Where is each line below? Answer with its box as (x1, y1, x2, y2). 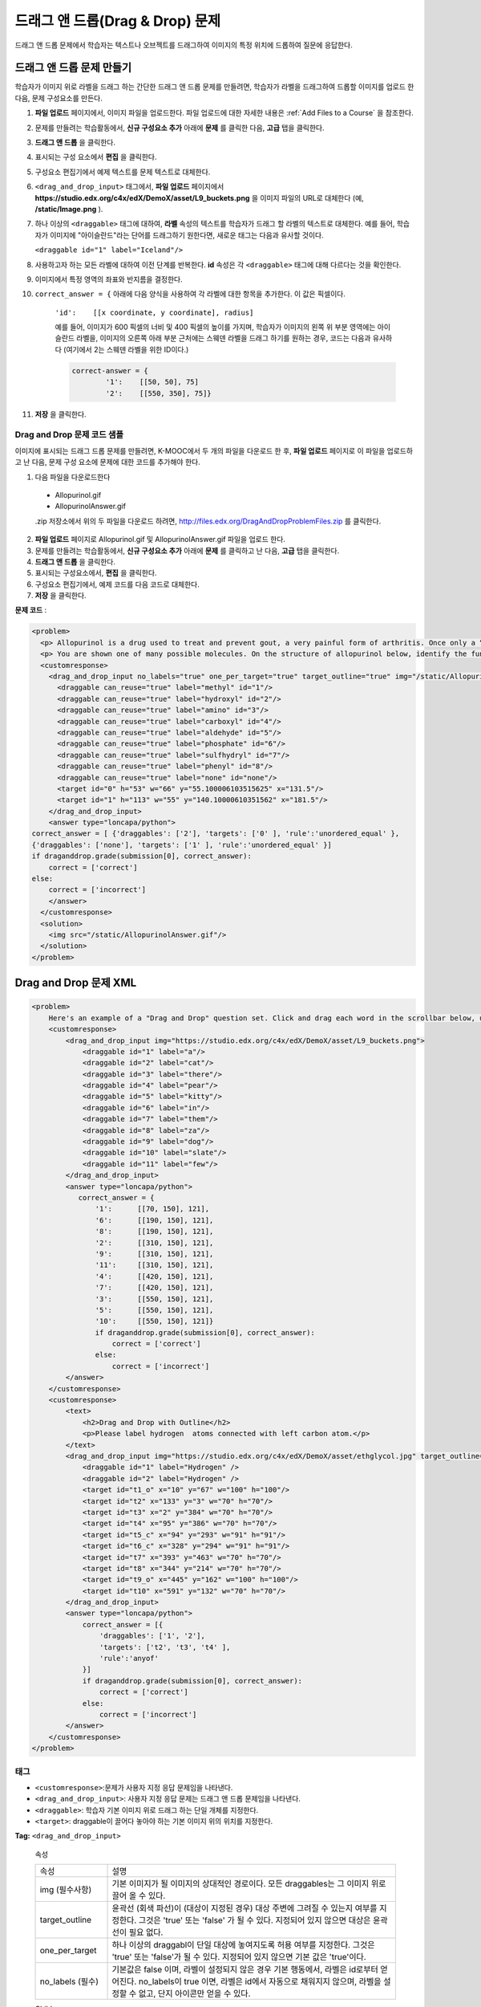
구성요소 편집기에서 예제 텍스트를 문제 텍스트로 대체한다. (34, 167, 211, 177)
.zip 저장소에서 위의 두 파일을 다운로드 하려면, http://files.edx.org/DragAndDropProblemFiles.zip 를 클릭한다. (34, 516, 382, 526)
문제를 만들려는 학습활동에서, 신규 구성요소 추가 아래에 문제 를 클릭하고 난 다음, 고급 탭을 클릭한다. (34, 546, 340, 556)
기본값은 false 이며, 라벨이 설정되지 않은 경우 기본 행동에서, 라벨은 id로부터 (111, 1964, 378, 1975)
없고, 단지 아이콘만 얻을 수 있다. (138, 1988, 251, 1999)
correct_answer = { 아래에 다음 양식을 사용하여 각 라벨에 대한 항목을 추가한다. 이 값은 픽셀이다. (34, 289, 346, 299)
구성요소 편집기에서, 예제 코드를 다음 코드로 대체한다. (34, 579, 200, 589)
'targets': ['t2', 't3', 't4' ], (99, 1643, 231, 1651)
